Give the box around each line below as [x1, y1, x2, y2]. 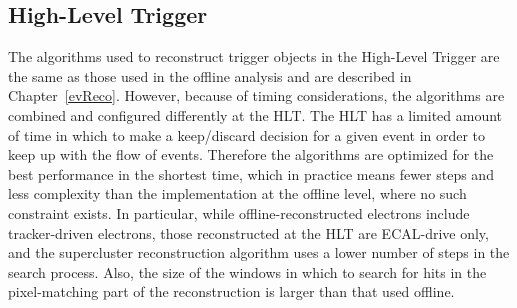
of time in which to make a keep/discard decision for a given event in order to [8, 124, 486, 145]
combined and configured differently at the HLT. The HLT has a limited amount [8, 104, 503, 125]
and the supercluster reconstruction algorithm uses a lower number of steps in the [8, 242, 510, 263]
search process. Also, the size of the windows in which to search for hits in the [8, 261, 487, 282]
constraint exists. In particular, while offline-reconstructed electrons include [8, 202, 470, 223]
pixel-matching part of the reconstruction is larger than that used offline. [8, 281, 455, 302]
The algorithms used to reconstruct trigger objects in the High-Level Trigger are [8, 46, 500, 67]
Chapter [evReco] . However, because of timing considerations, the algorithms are [8, 85, 505, 106]
